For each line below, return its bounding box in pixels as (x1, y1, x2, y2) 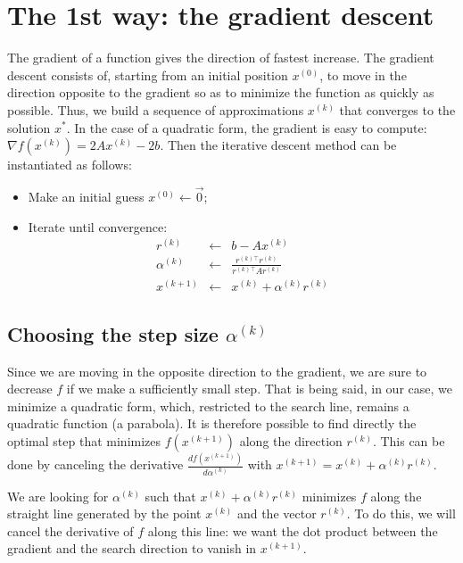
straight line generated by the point (7, 504, 202, 523)
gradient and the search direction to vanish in (7, 539, 257, 558)
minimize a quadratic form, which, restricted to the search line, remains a (7, 396, 409, 415)
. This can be (372, 431, 445, 450)
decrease (7, 379, 53, 398)
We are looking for (7, 486, 109, 505)
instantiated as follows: (7, 155, 132, 174)
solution (7, 118, 51, 137)
